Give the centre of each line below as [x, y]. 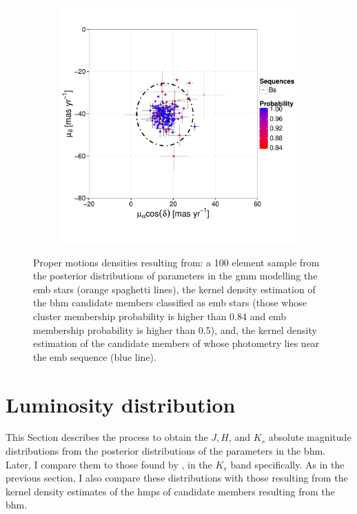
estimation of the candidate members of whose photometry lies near [176, 343]
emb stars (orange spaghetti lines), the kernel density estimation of [174, 289]
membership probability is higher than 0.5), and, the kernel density [175, 329]
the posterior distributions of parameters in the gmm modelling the [175, 276]
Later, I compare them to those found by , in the [109, 464]
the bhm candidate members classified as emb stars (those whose [170, 303]
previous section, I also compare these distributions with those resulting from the [177, 478]
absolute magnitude [310, 437]
